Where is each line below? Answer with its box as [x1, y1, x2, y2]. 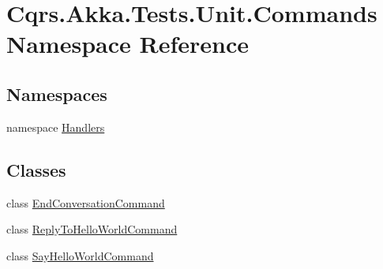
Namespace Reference [6, 28, 249, 60]
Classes [6, 157, 66, 181]
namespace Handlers [6, 118, 105, 135]
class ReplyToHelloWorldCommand [6, 221, 178, 237]
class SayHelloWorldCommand [6, 247, 154, 263]
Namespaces [6, 81, 107, 106]
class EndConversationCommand [6, 194, 165, 211]
